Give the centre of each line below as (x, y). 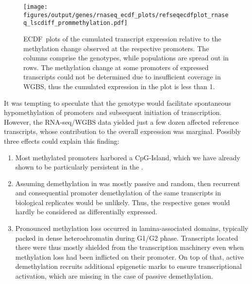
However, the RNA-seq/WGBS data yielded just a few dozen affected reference (121, 122)
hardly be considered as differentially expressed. (86, 212)
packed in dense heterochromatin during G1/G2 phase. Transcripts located (127, 237)
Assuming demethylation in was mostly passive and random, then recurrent (128, 183)
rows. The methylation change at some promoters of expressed (116, 67)
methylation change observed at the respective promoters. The (116, 48)
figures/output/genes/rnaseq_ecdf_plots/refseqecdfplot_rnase (126, 15)
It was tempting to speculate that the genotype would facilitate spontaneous (118, 103)
